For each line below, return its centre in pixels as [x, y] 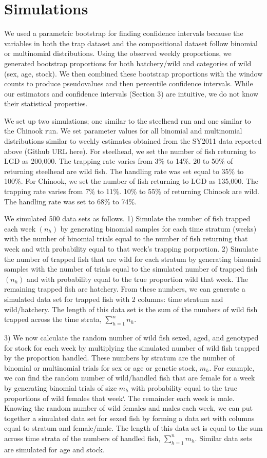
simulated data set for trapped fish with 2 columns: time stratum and [114, 299]
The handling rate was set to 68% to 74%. [70, 201]
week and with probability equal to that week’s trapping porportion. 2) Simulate [131, 249]
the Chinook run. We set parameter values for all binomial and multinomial [123, 131]
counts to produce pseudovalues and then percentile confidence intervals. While [129, 83]
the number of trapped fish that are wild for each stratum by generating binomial [133, 259]
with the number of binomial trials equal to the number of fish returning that [126, 238]
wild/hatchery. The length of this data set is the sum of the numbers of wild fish [131, 309]
